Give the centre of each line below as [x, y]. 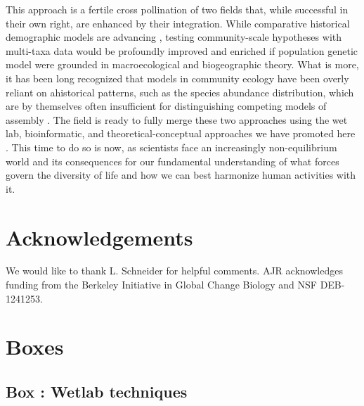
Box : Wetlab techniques [97, 391]
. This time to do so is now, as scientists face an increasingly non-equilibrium [171, 147]
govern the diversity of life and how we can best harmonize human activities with [181, 175]
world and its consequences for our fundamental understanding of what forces [173, 161]
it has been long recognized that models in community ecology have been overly [177, 78]
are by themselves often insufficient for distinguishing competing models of [166, 106]
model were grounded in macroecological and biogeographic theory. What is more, [182, 64]
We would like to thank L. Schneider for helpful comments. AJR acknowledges [174, 271]
